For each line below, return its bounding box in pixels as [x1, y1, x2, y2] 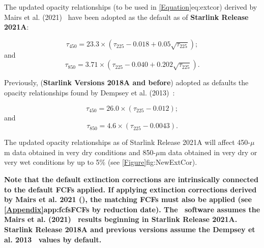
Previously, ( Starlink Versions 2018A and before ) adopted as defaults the [4, 77, 249, 88]
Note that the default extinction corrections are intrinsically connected [4, 173, 258, 184]
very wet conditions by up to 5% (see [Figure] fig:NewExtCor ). [4, 157, 197, 167]
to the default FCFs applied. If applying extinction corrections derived [4, 184, 257, 194]
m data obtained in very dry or [160, 146, 257, 157]
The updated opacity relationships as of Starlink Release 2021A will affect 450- [4, 137, 250, 147]
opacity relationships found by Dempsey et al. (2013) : [4, 87, 175, 97]
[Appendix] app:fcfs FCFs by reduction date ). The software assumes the [4, 204, 260, 214]
